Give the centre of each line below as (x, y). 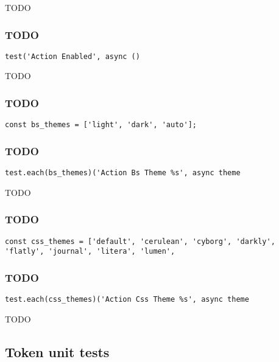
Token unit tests (57, 351)
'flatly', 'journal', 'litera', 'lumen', (90, 252)
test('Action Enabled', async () (72, 56)
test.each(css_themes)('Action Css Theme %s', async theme (127, 300)
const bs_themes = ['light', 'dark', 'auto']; (101, 125)
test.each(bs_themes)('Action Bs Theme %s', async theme (123, 173)
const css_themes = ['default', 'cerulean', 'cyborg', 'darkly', (140, 241)
